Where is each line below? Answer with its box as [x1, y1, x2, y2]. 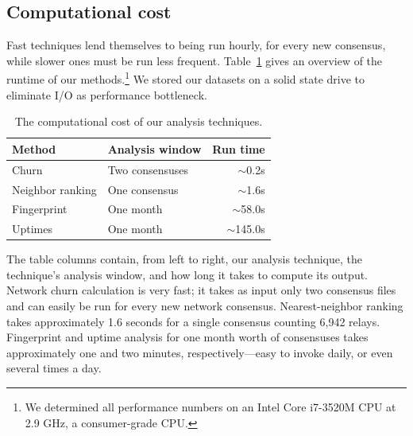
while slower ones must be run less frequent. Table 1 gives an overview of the [6, 52, 383, 68]
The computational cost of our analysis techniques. [14, 113, 263, 130]
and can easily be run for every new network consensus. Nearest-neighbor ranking [6, 298, 403, 314]
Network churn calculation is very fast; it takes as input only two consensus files [6, 282, 396, 298]
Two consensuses [107, 161, 189, 177]
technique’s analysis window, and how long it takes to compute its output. [6, 266, 368, 282]
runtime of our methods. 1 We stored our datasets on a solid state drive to [6, 68, 365, 88]
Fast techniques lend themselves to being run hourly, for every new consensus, [6, 37, 386, 53]
